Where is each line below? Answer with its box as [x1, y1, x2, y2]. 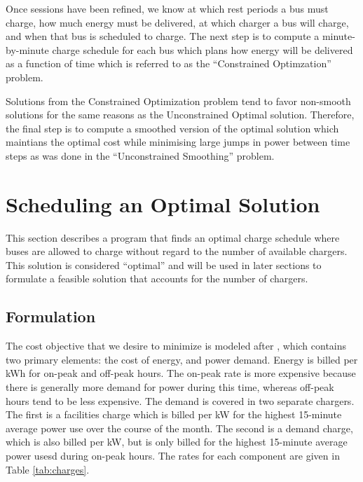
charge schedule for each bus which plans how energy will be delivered [52, 42, 353, 57]
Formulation [6, 305, 96, 327]
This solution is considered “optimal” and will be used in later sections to [6, 257, 322, 272]
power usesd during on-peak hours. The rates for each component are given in [6, 448, 340, 462]
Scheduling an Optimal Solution [6, 189, 320, 218]
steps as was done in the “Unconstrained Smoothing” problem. [6, 148, 275, 163]
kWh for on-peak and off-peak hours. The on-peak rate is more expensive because [6, 366, 356, 380]
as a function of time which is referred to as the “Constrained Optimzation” [6, 56, 331, 71]
